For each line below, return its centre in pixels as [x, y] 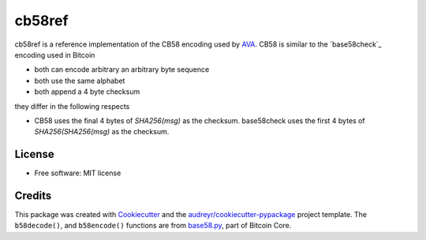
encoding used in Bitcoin [55, 54]
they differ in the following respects [72, 106]
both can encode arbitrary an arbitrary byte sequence [122, 69]
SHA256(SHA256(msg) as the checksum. [102, 132]
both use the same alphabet [80, 81]
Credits [33, 196]
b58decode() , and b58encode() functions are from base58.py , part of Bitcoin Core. [153, 226]
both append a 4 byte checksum [87, 92]
